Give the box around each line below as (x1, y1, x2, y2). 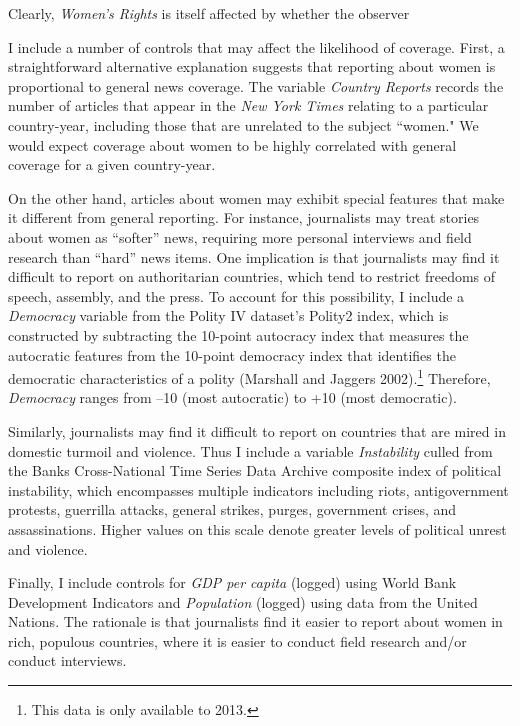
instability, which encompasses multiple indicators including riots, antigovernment (8, 479, 509, 500)
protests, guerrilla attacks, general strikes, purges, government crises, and (8, 499, 457, 520)
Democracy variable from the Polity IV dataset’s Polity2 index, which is (8, 305, 449, 326)
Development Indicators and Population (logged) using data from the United (8, 591, 478, 612)
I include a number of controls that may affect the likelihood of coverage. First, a (8, 36, 505, 57)
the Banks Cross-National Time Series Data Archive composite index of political (8, 460, 502, 481)
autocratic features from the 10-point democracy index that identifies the (8, 344, 456, 365)
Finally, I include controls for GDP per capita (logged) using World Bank (8, 572, 457, 593)
